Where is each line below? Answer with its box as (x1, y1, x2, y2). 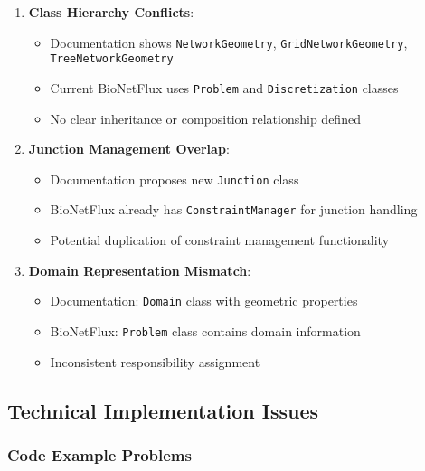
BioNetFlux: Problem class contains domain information (50, 321, 361, 340)
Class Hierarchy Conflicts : (28, 3, 194, 21)
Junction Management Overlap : (28, 139, 230, 158)
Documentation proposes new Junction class (50, 169, 299, 188)
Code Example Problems (7, 443, 192, 466)
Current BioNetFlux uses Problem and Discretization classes (50, 78, 399, 97)
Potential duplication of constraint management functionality (50, 231, 390, 250)
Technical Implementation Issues (7, 396, 319, 424)
